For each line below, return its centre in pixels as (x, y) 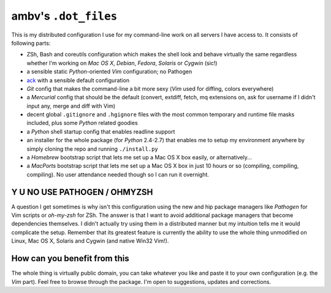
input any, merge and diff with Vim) (71, 106)
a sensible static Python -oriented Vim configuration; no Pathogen (109, 72)
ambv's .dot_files (64, 16)
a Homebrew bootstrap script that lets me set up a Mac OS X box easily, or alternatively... (139, 158)
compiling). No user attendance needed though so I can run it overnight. (118, 174)
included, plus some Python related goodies (82, 123)
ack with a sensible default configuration (78, 80)
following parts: (31, 43)
